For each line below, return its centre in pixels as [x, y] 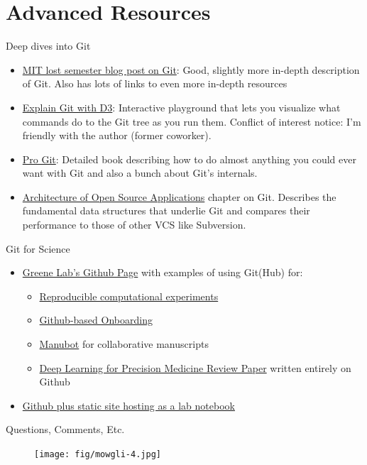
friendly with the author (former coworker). [117, 135]
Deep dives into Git [48, 46]
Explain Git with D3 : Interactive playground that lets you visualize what [181, 107]
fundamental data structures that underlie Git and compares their [166, 210]
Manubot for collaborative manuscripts [124, 344]
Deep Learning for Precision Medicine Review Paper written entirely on [195, 367]
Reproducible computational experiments [129, 296]
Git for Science [38, 248]
